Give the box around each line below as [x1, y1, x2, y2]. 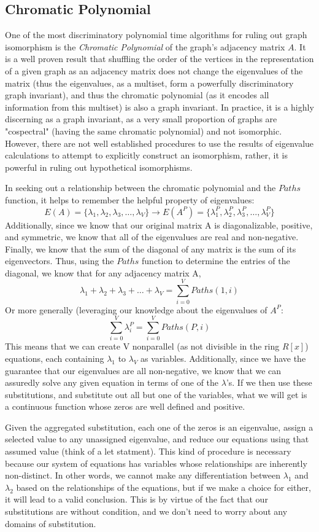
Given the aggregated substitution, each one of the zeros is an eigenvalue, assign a [5, 420, 313, 433]
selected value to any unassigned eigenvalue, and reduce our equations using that [5, 432, 309, 445]
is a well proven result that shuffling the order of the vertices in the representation [5, 52, 314, 65]
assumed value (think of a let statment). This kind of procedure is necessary [5, 445, 291, 458]
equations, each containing [5, 351, 104, 364]
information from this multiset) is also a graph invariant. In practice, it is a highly [5, 100, 314, 113]
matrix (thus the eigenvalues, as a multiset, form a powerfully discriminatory [5, 76, 294, 89]
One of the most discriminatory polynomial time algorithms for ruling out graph [5, 28, 307, 41]
